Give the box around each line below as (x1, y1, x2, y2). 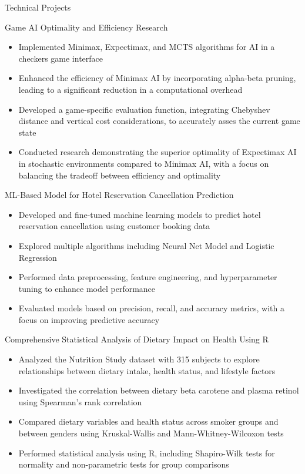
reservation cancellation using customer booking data (18, 220, 210, 232)
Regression (18, 251, 57, 263)
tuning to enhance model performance (18, 282, 156, 294)
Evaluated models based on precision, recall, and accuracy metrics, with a (18, 302, 284, 314)
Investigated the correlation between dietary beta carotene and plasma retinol (18, 384, 299, 396)
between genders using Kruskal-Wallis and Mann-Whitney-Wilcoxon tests (18, 427, 284, 439)
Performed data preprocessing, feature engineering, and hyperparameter (18, 271, 277, 283)
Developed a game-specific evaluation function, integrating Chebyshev (18, 103, 270, 115)
